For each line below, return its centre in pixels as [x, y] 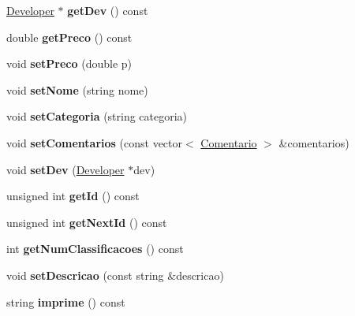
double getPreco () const [69, 37]
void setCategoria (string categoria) [97, 116]
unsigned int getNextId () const [87, 222]
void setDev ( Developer [65, 169]
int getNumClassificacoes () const [95, 249]
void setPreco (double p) [69, 63]
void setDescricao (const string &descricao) [115, 275]
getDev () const [108, 10]
